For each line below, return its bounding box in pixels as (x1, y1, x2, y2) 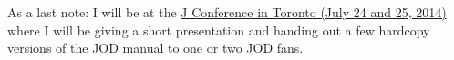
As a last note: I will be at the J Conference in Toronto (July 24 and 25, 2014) (7, 3, 447, 21)
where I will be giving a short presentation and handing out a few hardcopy (7, 20, 430, 39)
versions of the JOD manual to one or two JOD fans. (7, 38, 304, 57)
